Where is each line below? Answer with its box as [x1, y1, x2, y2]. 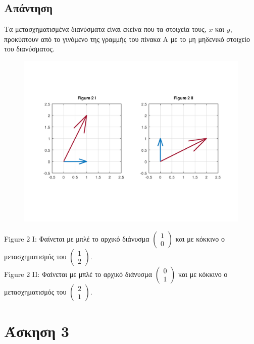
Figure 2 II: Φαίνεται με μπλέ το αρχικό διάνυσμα [4, 268, 153, 279]
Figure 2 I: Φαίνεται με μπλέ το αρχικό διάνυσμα [4, 233, 149, 244]
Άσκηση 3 [4, 320, 69, 341]
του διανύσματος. [4, 43, 55, 54]
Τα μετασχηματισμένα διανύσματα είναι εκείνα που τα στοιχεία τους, [4, 24, 207, 34]
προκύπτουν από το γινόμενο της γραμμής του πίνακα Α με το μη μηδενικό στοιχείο [4, 33, 250, 44]
